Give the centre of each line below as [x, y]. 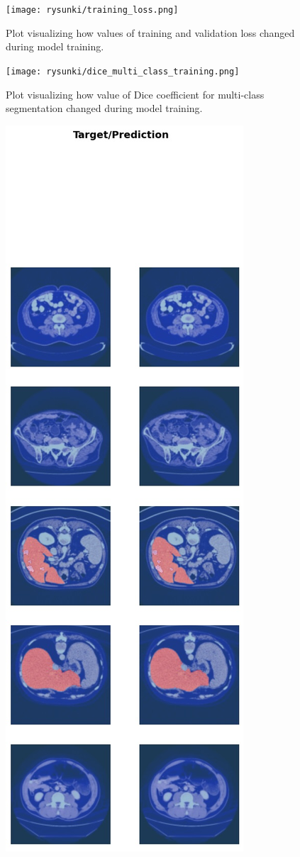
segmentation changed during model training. [104, 108]
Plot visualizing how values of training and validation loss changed [150, 32]
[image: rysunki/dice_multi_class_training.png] [123, 71]
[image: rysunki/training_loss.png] [92, 10]
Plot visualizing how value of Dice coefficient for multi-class [135, 94]
